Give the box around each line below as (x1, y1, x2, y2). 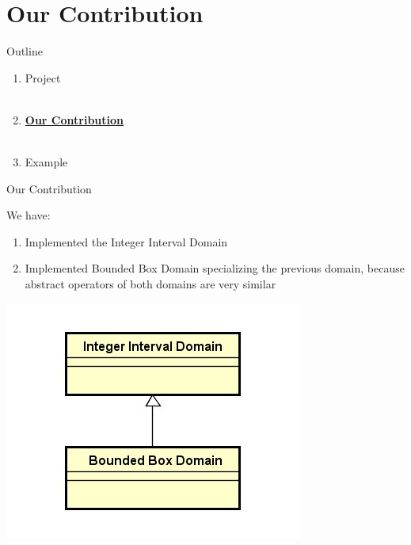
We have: (6, 207, 51, 223)
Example (25, 154, 68, 170)
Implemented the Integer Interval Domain (25, 233, 228, 250)
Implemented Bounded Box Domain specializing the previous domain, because (25, 260, 405, 276)
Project (25, 69, 61, 86)
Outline (6, 43, 43, 59)
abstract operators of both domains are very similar (25, 276, 276, 292)
